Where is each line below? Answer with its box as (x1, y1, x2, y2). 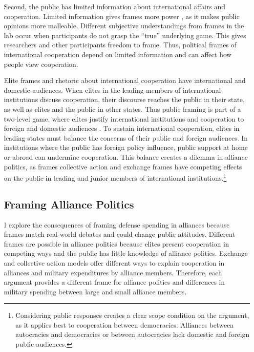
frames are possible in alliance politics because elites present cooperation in (4, 238, 229, 248)
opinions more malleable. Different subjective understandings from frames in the (4, 21, 244, 31)
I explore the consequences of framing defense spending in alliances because (4, 219, 230, 229)
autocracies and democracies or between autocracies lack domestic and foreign (15, 329, 250, 339)
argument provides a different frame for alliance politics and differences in (4, 277, 225, 287)
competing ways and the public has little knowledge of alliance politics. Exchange (4, 248, 248, 258)
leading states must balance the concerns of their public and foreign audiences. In (4, 132, 248, 143)
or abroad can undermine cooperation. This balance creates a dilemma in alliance (4, 151, 248, 162)
